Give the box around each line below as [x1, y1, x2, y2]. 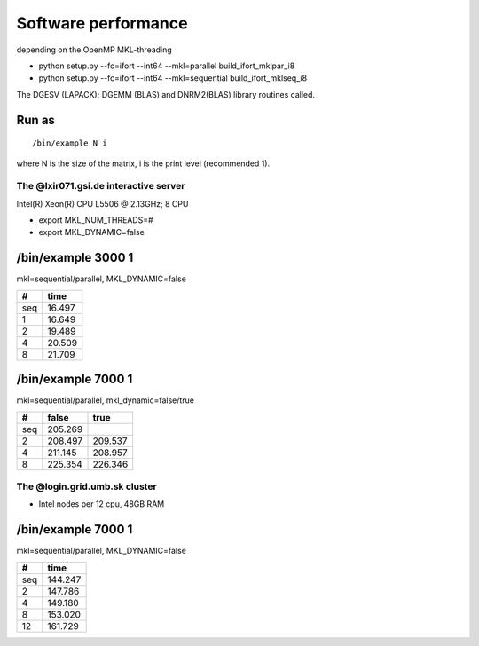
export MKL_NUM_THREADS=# [38, 215, 154, 225]
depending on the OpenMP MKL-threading [16, 44, 172, 55]
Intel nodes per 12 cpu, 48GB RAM [38, 499, 165, 509]
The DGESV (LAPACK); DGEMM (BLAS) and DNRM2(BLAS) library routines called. [16, 89, 315, 99]
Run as [16, 112, 55, 128]
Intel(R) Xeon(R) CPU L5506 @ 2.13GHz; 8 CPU [16, 198, 189, 209]
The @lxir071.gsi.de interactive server [16, 180, 185, 193]
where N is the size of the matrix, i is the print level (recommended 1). [16, 158, 271, 169]
